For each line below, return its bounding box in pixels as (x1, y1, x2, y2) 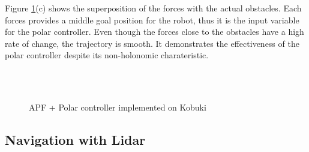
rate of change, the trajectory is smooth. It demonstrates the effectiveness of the (5, 37, 299, 49)
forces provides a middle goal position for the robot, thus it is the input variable (5, 13, 299, 26)
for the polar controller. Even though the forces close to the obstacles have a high (5, 25, 304, 38)
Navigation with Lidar (5, 130, 146, 149)
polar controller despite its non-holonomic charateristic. (5, 49, 209, 61)
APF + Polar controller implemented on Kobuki (29, 101, 206, 114)
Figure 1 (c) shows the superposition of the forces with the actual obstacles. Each (5, 2, 302, 14)
